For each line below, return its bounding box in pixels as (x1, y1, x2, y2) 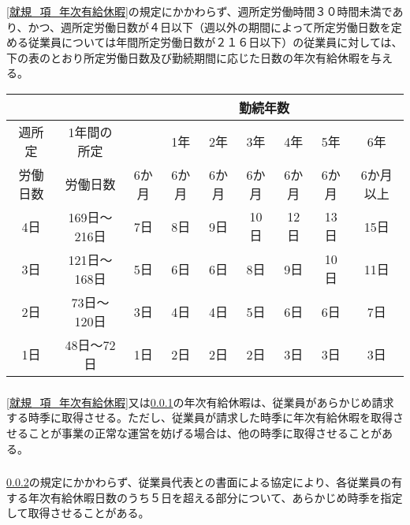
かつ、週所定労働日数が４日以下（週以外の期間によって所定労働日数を (28, 18, 391, 35)
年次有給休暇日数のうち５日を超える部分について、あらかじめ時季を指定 (28, 489, 403, 505)
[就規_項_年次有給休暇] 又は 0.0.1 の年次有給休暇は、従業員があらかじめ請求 (6, 393, 394, 410)
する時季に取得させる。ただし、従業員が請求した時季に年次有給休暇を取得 (6, 409, 393, 426)
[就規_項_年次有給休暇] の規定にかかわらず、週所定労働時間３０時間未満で (6, 2, 393, 19)
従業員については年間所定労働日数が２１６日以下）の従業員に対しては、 (28, 34, 403, 50)
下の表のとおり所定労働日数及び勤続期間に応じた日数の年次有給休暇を (6, 49, 371, 65)
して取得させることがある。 (6, 505, 150, 521)
